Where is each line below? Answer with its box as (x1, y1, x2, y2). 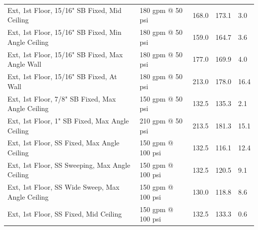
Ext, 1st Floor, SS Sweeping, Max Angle (7, 159, 130, 170)
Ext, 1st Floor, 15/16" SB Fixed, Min (7, 27, 122, 37)
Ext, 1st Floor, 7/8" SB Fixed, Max (7, 93, 116, 104)
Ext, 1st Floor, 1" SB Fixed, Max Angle (7, 115, 129, 125)
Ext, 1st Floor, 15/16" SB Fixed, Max (7, 49, 123, 59)
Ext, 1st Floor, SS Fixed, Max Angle (7, 137, 120, 148)
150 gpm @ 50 (139, 93, 183, 104)
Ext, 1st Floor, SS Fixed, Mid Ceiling (7, 209, 122, 219)
